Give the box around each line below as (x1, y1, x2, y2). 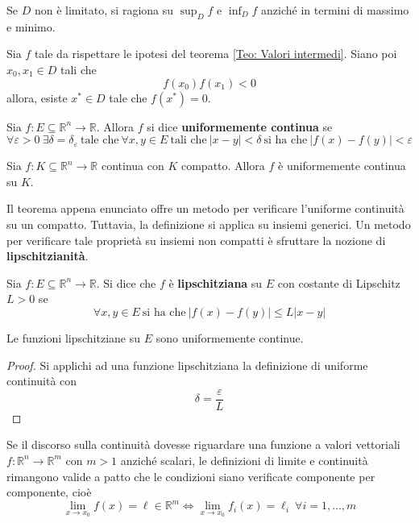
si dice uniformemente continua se (147, 118, 333, 135)
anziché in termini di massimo (261, 2, 409, 18)
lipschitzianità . (6, 247, 89, 264)
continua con (101, 157, 164, 174)
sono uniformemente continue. (156, 329, 304, 346)
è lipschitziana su (168, 274, 263, 291)
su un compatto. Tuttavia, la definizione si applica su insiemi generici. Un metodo (6, 215, 411, 232)
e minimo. (6, 18, 56, 35)
